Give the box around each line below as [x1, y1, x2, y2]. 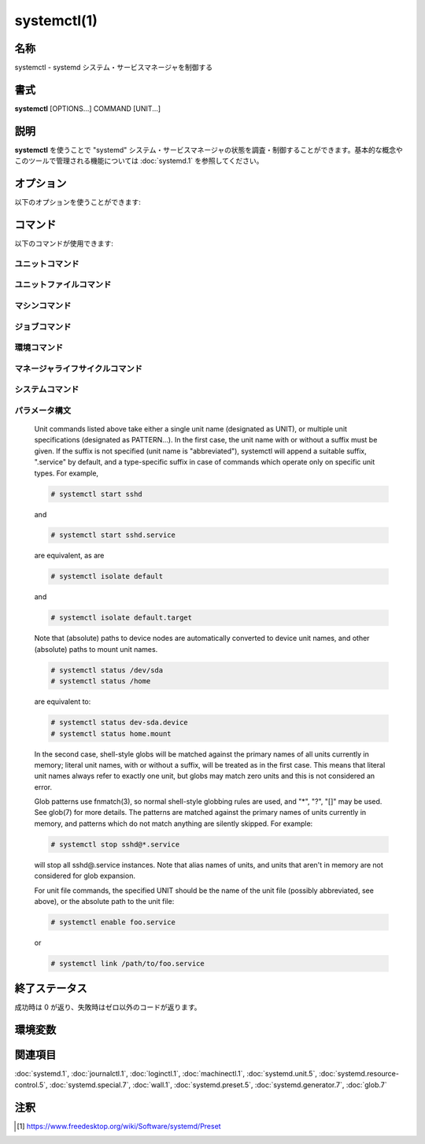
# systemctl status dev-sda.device [50, 718, 188, 727]
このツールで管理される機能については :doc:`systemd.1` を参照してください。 [14, 156, 264, 165]
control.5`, [14, 1079, 48, 1090]
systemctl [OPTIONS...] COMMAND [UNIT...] [14, 103, 161, 113]
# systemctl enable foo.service [50, 917, 176, 927]
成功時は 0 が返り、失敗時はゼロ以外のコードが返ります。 [14, 1002, 201, 1012]
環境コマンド [14, 342, 64, 354]
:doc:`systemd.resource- [319, 1069, 399, 1079]
